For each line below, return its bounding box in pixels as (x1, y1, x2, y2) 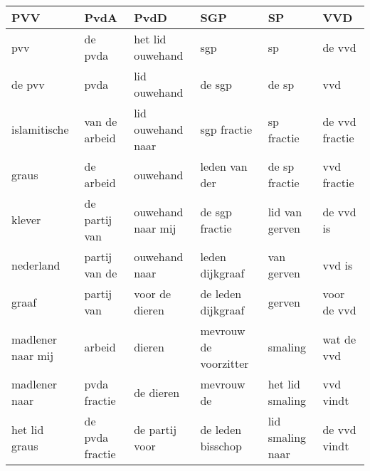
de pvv (11, 75, 45, 92)
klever (11, 211, 41, 228)
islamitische (11, 121, 69, 137)
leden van (200, 158, 248, 174)
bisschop (200, 437, 242, 454)
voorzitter (200, 355, 249, 371)
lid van (268, 203, 302, 220)
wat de (322, 330, 356, 347)
